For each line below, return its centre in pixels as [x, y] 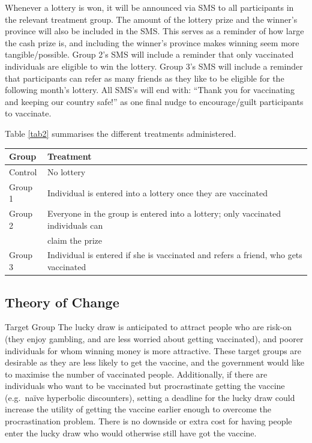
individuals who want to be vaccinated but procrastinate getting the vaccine [145, 386]
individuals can [75, 225]
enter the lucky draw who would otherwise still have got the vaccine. [131, 432]
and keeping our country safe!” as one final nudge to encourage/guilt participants [154, 101]
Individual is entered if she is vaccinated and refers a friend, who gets [175, 255]
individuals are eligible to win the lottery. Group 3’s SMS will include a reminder [154, 66]
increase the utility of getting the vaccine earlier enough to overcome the [138, 409]
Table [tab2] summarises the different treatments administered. [121, 133]
